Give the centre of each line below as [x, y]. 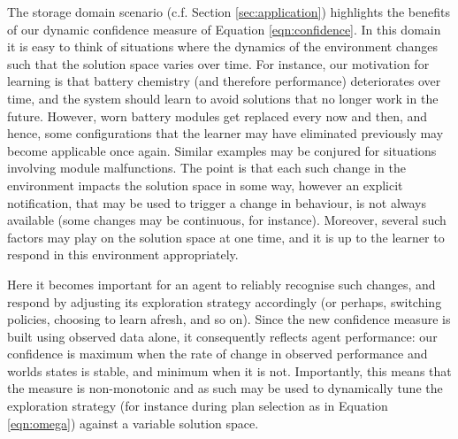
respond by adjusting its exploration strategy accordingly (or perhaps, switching [225, 301]
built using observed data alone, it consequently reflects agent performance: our [222, 336]
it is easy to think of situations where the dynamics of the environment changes [223, 46]
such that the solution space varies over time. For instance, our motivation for [218, 63]
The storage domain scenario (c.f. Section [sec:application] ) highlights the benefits [229, 12]
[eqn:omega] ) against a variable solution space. [133, 423]
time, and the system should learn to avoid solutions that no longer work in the [223, 98]
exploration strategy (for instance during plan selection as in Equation [198, 406]
